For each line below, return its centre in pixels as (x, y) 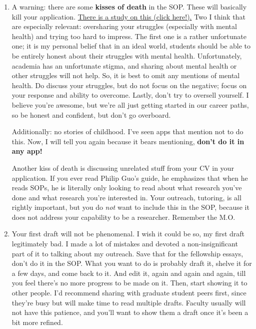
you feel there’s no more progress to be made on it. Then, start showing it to (129, 283)
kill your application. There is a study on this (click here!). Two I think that (128, 16)
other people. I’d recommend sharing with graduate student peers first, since (129, 293)
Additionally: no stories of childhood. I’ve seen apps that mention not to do (127, 131)
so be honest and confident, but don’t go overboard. (91, 114)
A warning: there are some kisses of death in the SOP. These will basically (129, 7)
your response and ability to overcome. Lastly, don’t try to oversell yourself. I (130, 95)
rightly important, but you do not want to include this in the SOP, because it (130, 207)
